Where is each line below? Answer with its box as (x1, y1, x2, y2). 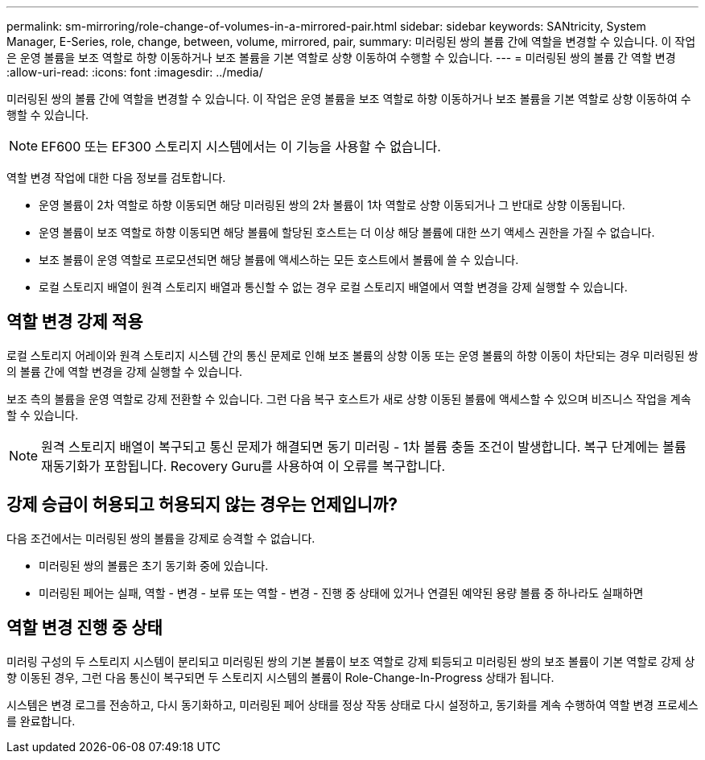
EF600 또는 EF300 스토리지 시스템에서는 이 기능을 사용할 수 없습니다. (41, 138, 441, 155)
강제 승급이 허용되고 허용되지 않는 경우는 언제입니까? (6, 494, 398, 515)
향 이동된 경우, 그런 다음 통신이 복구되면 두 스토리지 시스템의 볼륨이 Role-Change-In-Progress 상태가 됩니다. (6, 670, 555, 684)
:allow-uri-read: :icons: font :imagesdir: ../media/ (6, 65, 263, 79)
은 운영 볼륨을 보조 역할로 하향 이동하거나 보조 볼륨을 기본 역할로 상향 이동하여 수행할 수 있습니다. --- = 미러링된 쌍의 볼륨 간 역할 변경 (6, 51, 676, 64)
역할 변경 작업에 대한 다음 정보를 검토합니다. (6, 171, 226, 184)
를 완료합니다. (6, 713, 76, 728)
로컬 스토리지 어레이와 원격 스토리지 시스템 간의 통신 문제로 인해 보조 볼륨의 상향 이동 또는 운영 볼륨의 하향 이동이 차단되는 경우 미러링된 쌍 (6, 348, 699, 362)
